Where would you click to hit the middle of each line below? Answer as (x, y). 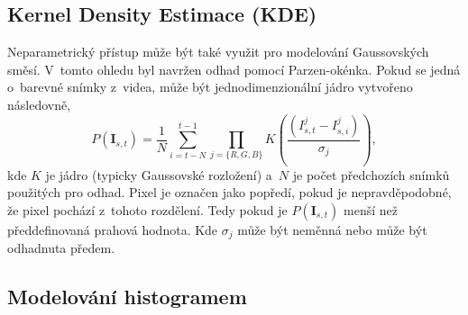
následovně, (39, 104)
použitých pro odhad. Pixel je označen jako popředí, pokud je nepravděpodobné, (229, 192)
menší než (371, 209)
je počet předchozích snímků (371, 174)
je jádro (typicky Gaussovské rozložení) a (159, 174)
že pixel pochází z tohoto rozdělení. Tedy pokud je (147, 209)
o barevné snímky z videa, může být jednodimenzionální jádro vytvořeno (210, 87)
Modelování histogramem (127, 297)
